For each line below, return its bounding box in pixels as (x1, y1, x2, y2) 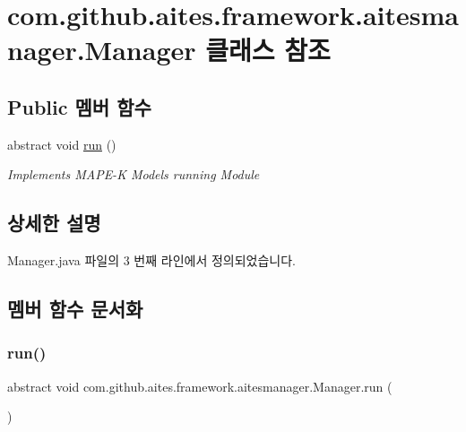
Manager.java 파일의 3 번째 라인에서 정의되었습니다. (7, 251, 296, 270)
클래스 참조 (205, 31, 331, 68)
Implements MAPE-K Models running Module (7, 165, 260, 184)
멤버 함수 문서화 (7, 295, 143, 323)
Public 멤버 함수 (7, 92, 151, 120)
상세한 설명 (7, 209, 101, 237)
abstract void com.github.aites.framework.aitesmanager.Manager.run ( (7, 376, 393, 395)
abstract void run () (7, 134, 116, 153)
